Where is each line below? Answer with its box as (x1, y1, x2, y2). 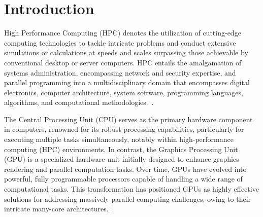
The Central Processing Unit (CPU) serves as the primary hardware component (4, 114, 253, 124)
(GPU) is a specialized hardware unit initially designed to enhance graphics (4, 154, 239, 164)
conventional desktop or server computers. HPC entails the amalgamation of (4, 57, 242, 67)
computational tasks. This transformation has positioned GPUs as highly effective (4, 184, 259, 194)
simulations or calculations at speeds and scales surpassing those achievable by (4, 47, 248, 58)
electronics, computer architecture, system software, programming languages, (4, 87, 243, 97)
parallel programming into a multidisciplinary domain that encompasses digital (4, 77, 250, 88)
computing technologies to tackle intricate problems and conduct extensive (4, 37, 236, 48)
